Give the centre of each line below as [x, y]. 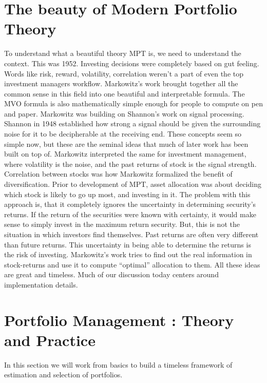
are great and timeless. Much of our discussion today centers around [111, 274]
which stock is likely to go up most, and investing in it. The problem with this [127, 194]
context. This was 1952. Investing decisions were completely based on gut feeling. [132, 63]
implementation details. [41, 284]
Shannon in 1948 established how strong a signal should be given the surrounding [132, 123]
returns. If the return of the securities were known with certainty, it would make [130, 214]
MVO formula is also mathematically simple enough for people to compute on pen [133, 103]
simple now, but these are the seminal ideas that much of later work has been [126, 143]
